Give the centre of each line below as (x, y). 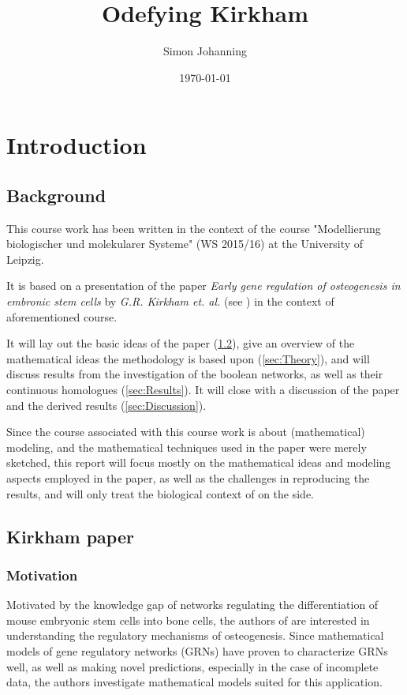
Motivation (42, 575)
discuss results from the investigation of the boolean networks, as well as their (195, 374)
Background (56, 195)
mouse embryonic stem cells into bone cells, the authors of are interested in (188, 620)
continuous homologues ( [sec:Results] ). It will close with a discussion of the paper (203, 390)
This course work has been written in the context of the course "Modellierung (194, 228)
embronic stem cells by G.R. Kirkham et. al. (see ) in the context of (170, 301)
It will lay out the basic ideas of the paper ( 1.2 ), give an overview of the (181, 343)
